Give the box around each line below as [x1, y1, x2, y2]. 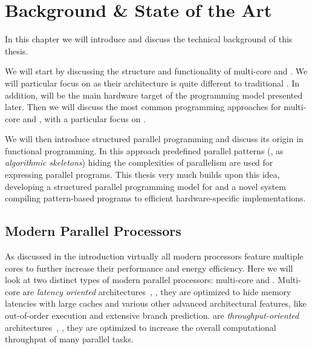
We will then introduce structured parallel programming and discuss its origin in [5, 132, 304, 145]
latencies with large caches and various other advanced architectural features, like [5, 297, 307, 310]
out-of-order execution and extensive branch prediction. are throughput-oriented [5, 309, 299, 322]
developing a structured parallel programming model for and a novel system [5, 180, 286, 192]
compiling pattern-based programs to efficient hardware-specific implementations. [5, 192, 306, 204]
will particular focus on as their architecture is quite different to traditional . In [5, 76, 300, 89]
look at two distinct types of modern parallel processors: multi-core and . [5, 273, 275, 286]
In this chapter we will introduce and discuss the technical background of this [5, 33, 293, 45]
